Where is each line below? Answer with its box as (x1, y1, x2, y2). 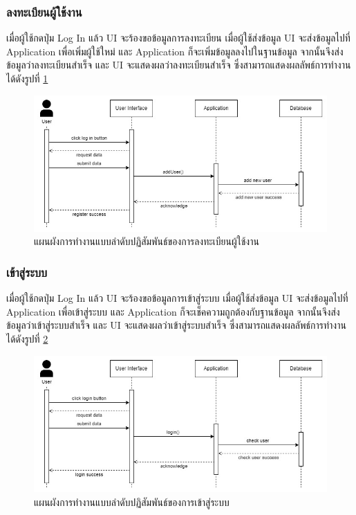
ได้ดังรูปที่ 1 (6, 71, 48, 85)
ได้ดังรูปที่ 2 (6, 332, 48, 346)
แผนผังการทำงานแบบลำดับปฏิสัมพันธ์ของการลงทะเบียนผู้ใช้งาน (34, 234, 259, 249)
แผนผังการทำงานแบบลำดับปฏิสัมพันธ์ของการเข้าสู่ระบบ (34, 494, 229, 509)
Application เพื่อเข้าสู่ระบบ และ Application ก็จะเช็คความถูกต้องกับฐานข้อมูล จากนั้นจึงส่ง (6, 304, 340, 318)
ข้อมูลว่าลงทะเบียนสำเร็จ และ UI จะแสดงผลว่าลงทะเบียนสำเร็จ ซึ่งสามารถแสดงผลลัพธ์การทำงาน (6, 57, 351, 72)
